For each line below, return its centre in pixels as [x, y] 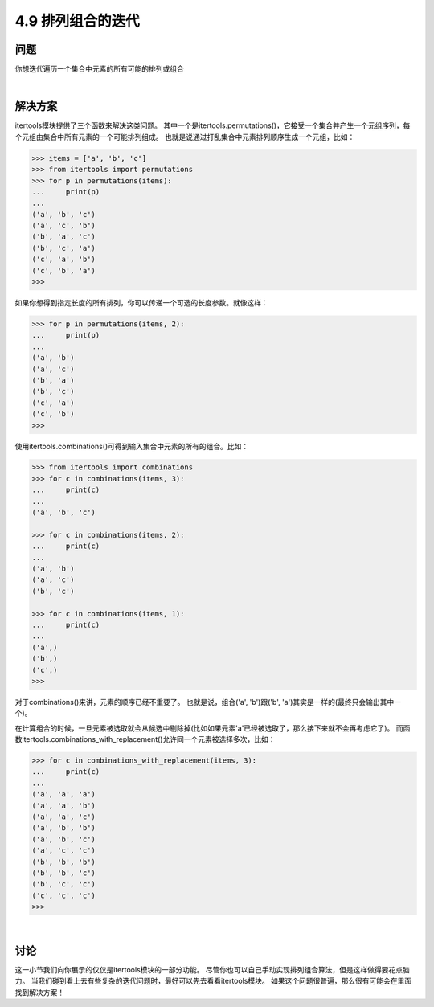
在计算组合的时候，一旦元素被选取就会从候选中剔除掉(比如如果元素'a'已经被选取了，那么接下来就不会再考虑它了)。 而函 [213, 728]
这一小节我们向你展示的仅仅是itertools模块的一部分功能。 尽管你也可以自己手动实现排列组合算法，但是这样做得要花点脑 [212, 970]
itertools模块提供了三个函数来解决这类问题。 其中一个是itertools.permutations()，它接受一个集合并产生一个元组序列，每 [213, 125]
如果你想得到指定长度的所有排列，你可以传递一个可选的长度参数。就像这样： [141, 303]
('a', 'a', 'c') [64, 817]
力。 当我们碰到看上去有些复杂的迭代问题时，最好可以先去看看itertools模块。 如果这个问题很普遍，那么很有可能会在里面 [213, 981]
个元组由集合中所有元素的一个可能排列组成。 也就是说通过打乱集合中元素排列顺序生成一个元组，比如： [185, 137]
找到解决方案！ [39, 992]
